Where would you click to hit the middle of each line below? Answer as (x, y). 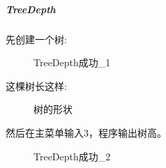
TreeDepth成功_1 (72, 62)
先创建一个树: (36, 39)
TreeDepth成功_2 (72, 156)
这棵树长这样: (36, 85)
